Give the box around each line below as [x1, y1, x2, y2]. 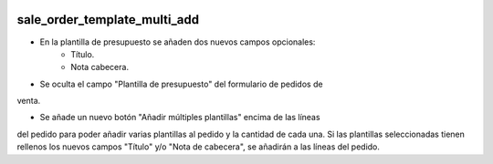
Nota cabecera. [70, 62, 130, 73]
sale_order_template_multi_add [16, 12, 200, 27]
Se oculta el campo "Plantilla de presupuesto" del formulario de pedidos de [39, 78, 323, 89]
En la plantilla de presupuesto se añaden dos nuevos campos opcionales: [39, 36, 316, 47]
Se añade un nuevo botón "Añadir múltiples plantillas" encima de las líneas [39, 112, 320, 123]
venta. [16, 96, 41, 107]
